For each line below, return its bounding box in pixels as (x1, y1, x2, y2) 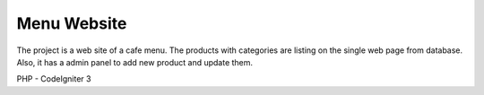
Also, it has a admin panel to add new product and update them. (16, 56, 254, 67)
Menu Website (16, 13, 127, 33)
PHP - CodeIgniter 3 (16, 73, 91, 84)
